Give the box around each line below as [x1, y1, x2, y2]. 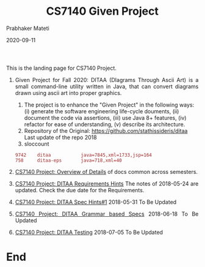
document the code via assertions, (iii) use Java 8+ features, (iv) [24, 114, 187, 121]
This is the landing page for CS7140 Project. [6, 64, 117, 72]
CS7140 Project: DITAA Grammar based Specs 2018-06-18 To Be [15, 210, 199, 217]
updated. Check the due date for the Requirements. [15, 186, 145, 194]
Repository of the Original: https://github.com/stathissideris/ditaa [24, 127, 188, 134]
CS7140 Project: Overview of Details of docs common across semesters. [15, 168, 198, 175]
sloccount [24, 140, 49, 148]
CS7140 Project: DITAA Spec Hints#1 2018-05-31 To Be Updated [15, 198, 177, 206]
